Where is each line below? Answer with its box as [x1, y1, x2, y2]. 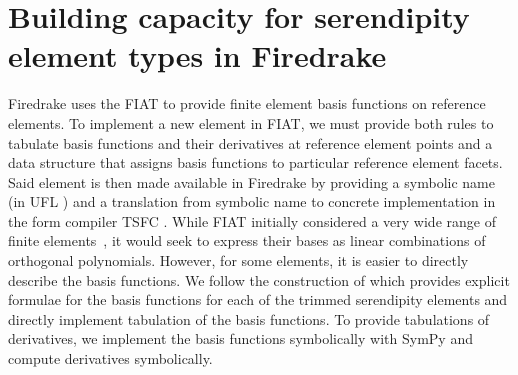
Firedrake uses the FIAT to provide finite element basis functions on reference [8, 93, 486, 114]
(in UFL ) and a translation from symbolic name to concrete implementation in [8, 191, 496, 212]
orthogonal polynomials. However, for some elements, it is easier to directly [8, 250, 469, 271]
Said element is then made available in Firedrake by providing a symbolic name [8, 171, 495, 192]
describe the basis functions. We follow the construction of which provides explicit [8, 269, 510, 290]
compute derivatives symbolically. [8, 348, 213, 369]
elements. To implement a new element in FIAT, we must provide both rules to [8, 112, 494, 133]
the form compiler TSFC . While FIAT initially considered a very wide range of [8, 210, 496, 231]
